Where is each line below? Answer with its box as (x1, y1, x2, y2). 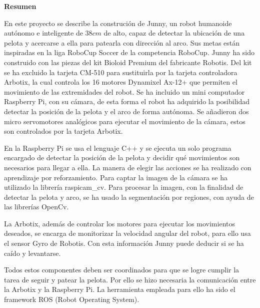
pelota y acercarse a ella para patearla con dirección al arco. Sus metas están (4, 37, 240, 48)
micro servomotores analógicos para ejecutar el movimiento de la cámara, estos (4, 116, 245, 126)
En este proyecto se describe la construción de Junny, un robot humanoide (4, 18, 232, 28)
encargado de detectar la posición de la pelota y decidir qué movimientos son (4, 152, 240, 163)
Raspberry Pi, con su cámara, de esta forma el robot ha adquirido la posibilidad (4, 96, 249, 107)
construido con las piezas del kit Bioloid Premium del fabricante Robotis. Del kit (4, 57, 252, 67)
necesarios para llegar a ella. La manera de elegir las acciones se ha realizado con (4, 162, 251, 172)
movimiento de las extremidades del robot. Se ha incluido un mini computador (4, 86, 245, 97)
